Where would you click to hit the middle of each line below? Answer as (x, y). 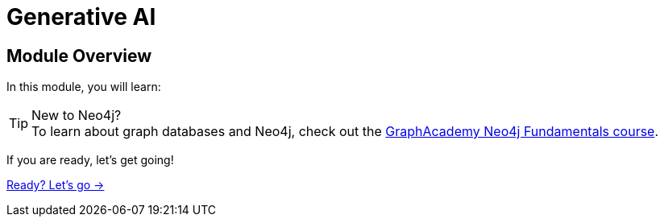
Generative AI (81, 17)
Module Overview (79, 56)
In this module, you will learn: (84, 87)
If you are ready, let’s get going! (90, 160)
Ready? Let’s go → (56, 185)
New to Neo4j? (77, 116)
